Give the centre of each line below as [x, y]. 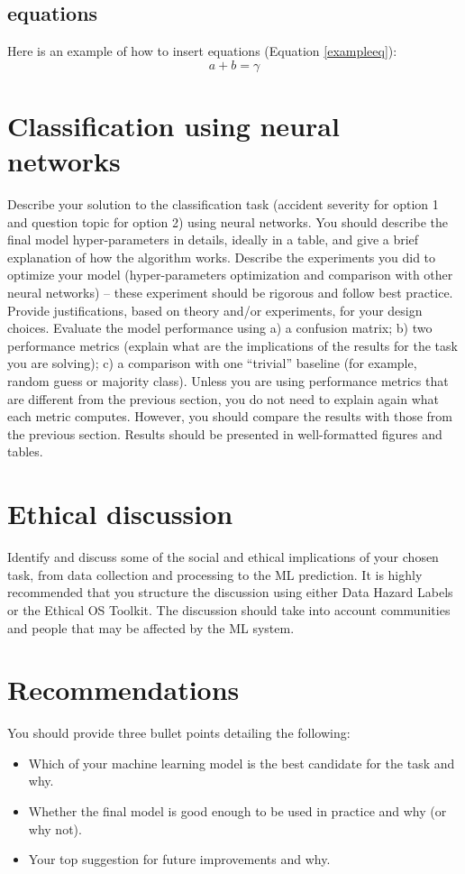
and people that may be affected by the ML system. [151, 627]
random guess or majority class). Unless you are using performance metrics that [228, 381]
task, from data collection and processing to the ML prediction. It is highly [215, 574]
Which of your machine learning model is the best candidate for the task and [242, 763]
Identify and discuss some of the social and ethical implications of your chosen [223, 557]
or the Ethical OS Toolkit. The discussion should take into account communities [229, 609]
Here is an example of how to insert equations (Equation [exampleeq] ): [202, 51]
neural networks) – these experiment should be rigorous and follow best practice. [230, 293]
